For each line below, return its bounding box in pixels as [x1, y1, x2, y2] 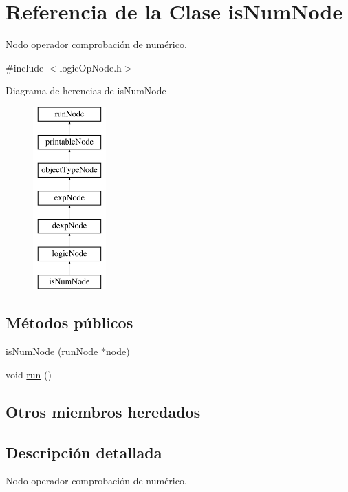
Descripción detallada [6, 441, 162, 462]
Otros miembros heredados [6, 400, 201, 422]
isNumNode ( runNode [6, 344, 98, 359]
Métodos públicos [6, 312, 133, 333]
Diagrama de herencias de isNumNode [6, 83, 166, 98]
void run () [6, 367, 52, 381]
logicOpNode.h [59, 60, 122, 74]
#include [6, 60, 44, 74]
